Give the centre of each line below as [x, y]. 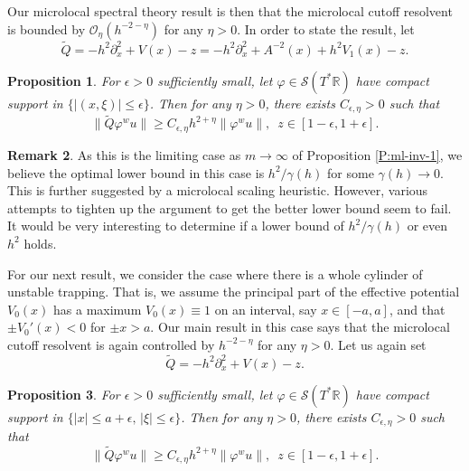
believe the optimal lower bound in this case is [136, 172]
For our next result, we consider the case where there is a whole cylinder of [215, 273]
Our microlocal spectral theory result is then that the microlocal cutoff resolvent [230, 11]
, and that [417, 309]
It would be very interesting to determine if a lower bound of [176, 226]
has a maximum [98, 309]
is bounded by [47, 28]
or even [427, 226]
